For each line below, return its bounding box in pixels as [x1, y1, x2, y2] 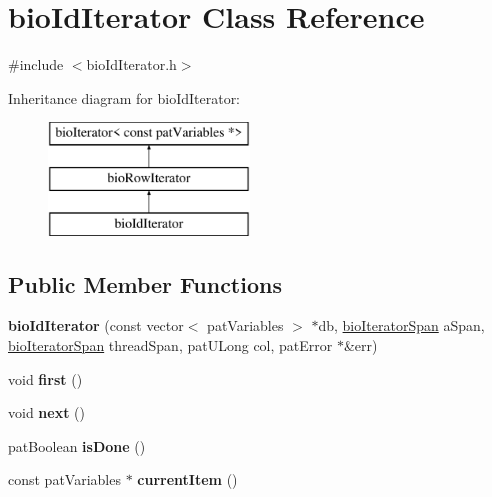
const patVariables [8, 469, 121, 490]
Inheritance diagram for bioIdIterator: [8, 87, 241, 108]
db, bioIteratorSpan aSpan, [318, 315, 485, 336]
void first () [8, 368, 83, 389]
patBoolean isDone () [8, 435, 146, 456]
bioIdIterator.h [86, 54, 177, 75]
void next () [8, 402, 85, 423]
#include [8, 54, 64, 75]
